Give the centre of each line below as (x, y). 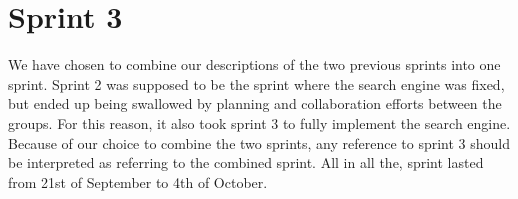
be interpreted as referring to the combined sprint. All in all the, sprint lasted (246, 162)
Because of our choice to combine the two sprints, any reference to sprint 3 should (259, 142)
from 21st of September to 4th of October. (138, 181)
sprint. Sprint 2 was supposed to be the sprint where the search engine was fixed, (256, 83)
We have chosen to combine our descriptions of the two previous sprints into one (254, 64)
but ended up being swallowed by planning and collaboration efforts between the (255, 103)
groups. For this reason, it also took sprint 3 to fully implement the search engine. (259, 122)
